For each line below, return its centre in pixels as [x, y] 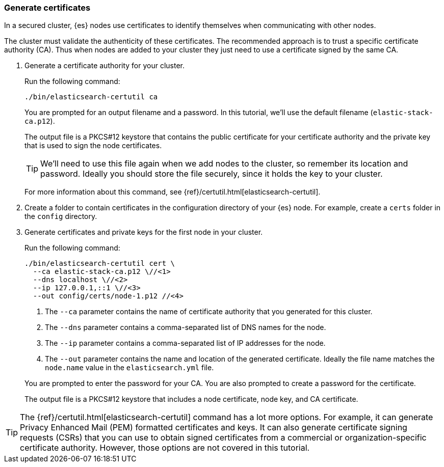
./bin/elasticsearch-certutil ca [91, 97]
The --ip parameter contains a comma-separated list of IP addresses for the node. [185, 343]
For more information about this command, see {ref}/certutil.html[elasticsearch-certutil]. [173, 192]
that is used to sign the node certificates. [93, 146]
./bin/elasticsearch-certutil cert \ [100, 264]
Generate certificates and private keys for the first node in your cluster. [144, 232]
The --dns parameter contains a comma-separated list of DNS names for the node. [186, 327]
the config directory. [61, 216]
